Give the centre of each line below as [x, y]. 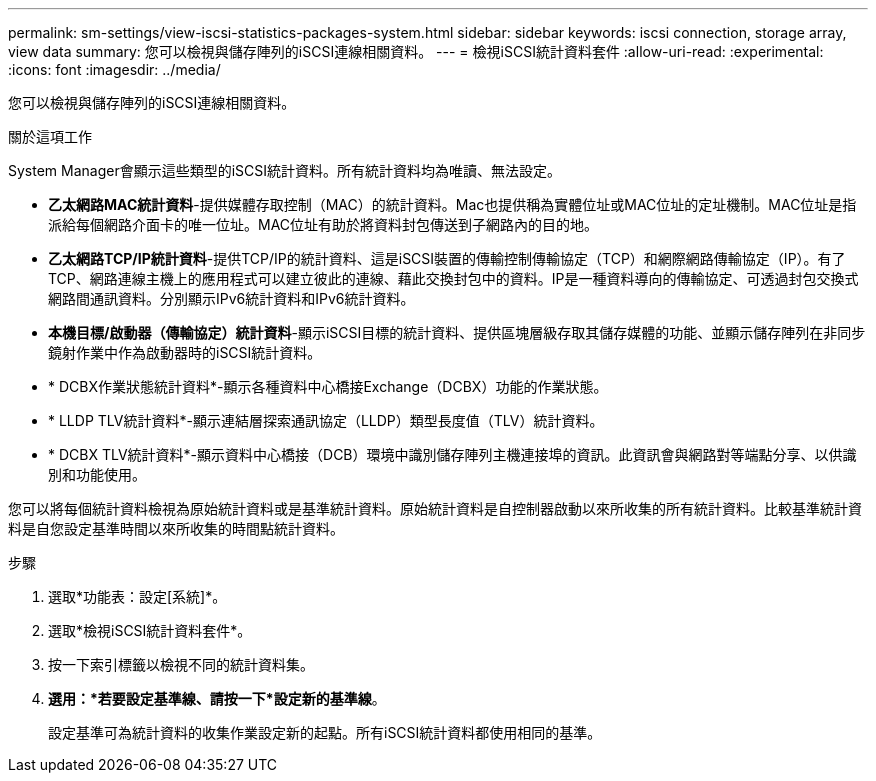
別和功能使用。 [97, 474]
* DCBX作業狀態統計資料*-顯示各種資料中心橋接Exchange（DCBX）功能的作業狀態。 [328, 386]
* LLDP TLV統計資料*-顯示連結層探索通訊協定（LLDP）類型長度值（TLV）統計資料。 [326, 420]
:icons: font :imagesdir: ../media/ [114, 69]
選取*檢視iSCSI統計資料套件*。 [150, 630]
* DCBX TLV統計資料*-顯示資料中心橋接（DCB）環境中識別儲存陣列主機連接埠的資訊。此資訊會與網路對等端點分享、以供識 [452, 454]
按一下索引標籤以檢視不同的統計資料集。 [181, 664]
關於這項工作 [50, 136]
